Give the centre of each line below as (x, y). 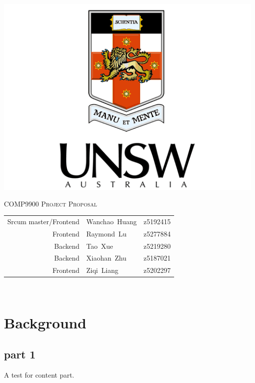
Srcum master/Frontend (44, 221)
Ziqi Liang (102, 270)
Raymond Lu (107, 233)
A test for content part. (39, 374)
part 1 (20, 354)
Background (45, 323)
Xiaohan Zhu (106, 258)
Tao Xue (100, 246)
